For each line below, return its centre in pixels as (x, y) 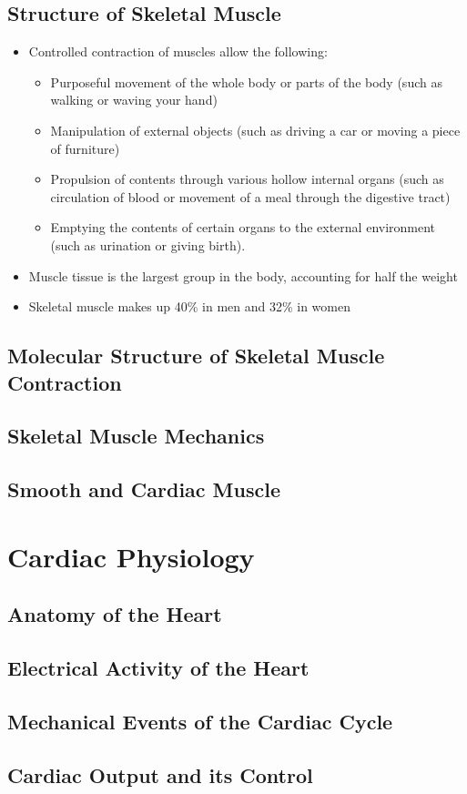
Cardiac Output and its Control (160, 774)
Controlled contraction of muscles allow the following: (178, 51)
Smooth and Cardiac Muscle (144, 489)
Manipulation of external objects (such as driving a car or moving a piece (255, 130)
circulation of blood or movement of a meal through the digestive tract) (250, 196)
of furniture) (85, 148)
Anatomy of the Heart (115, 614)
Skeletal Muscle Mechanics (136, 436)
